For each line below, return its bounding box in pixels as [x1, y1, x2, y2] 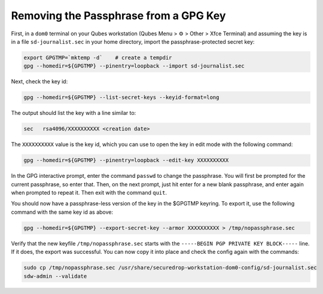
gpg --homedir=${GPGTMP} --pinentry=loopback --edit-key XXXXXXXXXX [23, 157, 229, 164]
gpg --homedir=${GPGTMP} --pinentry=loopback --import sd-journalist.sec [23, 63, 245, 69]
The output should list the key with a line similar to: [11, 110, 136, 117]
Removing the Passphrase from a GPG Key [11, 9, 226, 22]
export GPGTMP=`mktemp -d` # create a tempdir [23, 54, 172, 61]
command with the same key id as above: [11, 208, 114, 216]
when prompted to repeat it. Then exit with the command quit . [11, 189, 167, 196]
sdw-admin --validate [23, 272, 87, 280]
